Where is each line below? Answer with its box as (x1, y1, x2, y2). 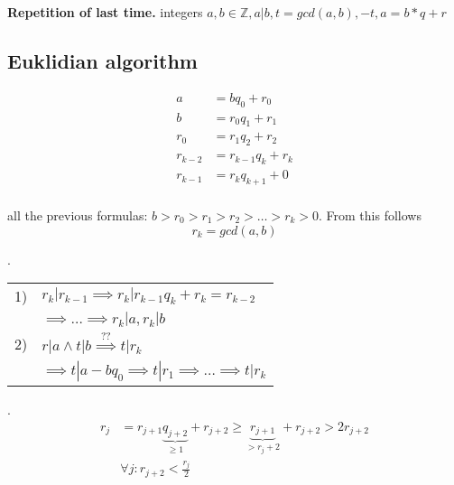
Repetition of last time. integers (7, 3, 203, 21)
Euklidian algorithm (7, 46, 198, 74)
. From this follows (319, 205, 422, 224)
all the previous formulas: (7, 205, 148, 224)
